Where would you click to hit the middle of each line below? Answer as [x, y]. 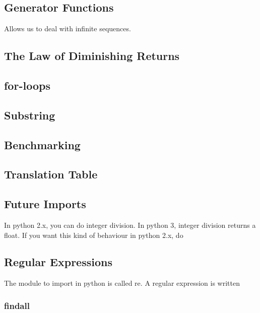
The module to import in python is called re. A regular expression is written [122, 283]
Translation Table [51, 174]
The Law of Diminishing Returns [92, 56]
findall [17, 305]
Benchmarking [42, 144]
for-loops [27, 85]
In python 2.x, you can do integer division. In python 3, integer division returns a [130, 225]
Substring [30, 115]
